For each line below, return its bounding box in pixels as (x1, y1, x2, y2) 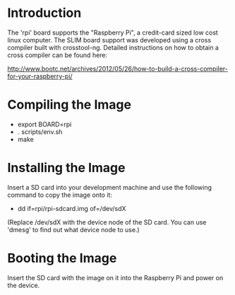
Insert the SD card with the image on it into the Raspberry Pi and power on (7, 273, 224, 282)
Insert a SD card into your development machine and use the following (7, 183, 212, 191)
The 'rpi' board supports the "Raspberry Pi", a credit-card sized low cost (7, 28, 219, 37)
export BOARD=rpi (17, 120, 72, 128)
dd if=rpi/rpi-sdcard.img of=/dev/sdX (17, 204, 126, 212)
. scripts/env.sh (17, 127, 63, 136)
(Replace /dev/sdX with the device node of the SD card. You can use (7, 217, 207, 227)
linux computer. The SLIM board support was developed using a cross (7, 35, 212, 44)
